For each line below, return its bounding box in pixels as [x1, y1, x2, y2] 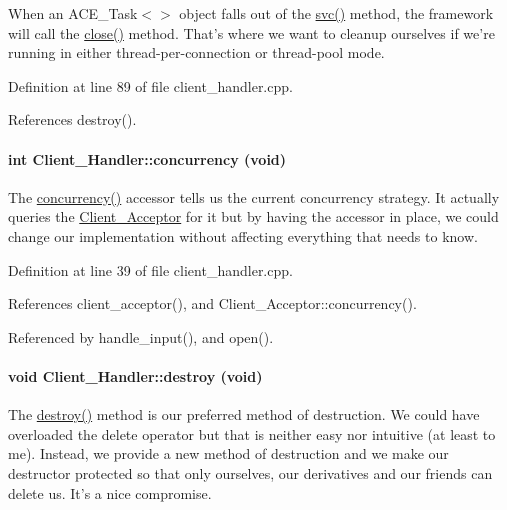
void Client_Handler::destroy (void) [8, 365, 263, 386]
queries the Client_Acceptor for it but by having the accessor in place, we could [8, 206, 499, 227]
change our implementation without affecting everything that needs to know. [8, 225, 478, 246]
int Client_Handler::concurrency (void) [8, 148, 287, 169]
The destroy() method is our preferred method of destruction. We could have [8, 404, 480, 425]
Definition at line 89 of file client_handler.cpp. [8, 75, 293, 96]
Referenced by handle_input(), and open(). [8, 326, 274, 347]
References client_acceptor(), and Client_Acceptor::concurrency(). [8, 293, 417, 314]
